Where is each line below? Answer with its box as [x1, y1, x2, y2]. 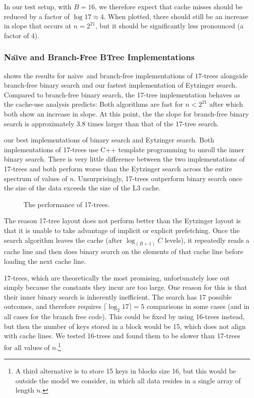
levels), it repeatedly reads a [165, 234, 250, 245]
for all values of [4, 342, 50, 352]
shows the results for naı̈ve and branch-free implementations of [4, 70, 193, 80]
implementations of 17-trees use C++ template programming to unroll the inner [4, 144, 244, 154]
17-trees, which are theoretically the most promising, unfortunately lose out [4, 272, 230, 282]
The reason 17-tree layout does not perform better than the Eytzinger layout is [4, 215, 241, 226]
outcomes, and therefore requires [4, 301, 102, 311]
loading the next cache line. [4, 256, 86, 266]
